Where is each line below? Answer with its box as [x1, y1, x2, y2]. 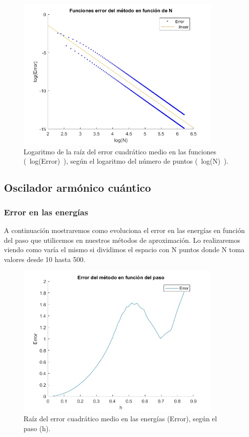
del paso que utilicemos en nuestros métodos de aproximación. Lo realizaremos [4, 234, 241, 245]
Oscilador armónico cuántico [4, 180, 151, 195]
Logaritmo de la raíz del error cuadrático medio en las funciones [24, 146, 217, 156]
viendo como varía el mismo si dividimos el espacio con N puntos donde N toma [4, 244, 245, 255]
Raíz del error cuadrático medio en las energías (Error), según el [24, 413, 217, 424]
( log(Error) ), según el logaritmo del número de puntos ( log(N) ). [24, 156, 229, 166]
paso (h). [24, 423, 51, 433]
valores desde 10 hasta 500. [4, 254, 85, 264]
